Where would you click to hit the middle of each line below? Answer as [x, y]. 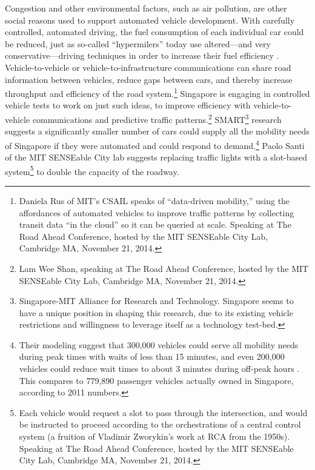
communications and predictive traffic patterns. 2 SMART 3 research [157, 118]
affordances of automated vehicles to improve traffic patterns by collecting [157, 212]
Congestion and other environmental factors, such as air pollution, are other [146, 8]
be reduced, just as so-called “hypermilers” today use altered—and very [138, 43]
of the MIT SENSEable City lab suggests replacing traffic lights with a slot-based [156, 157]
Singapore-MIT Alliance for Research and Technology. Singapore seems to [156, 301]
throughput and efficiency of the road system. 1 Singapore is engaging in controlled [157, 92]
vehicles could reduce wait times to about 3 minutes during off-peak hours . [159, 369]
